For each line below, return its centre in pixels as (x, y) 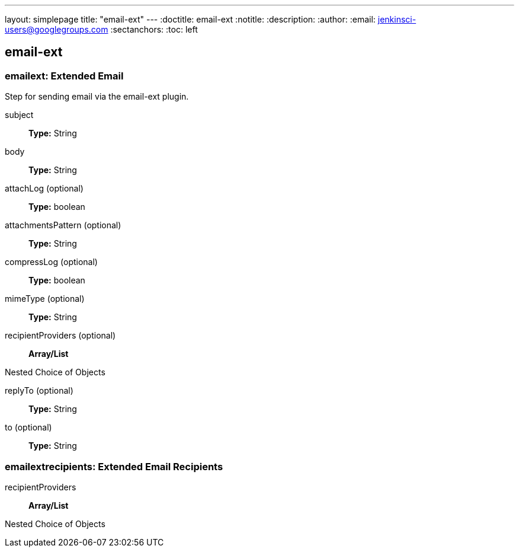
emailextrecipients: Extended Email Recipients (114, 466)
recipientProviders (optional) (60, 336)
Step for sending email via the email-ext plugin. (97, 97)
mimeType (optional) (45, 299)
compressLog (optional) (51, 262)
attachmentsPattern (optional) (63, 225)
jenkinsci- (397, 19)
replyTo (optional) (39, 391)
